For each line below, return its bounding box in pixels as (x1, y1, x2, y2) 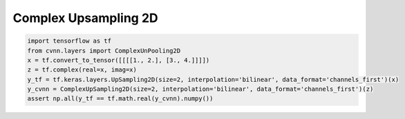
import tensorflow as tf (27, 37, 112, 45)
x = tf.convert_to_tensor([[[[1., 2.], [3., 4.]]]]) (27, 56, 210, 64)
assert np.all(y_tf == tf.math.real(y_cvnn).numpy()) (27, 95, 214, 102)
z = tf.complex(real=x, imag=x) (27, 66, 138, 74)
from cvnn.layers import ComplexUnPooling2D (27, 47, 181, 54)
